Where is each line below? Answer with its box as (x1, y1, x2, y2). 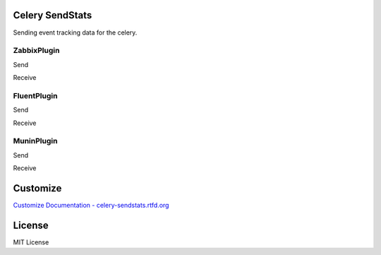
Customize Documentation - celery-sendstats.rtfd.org (13, 201, 169, 210)
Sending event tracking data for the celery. (13, 28, 138, 37)
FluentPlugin (13, 90, 58, 100)
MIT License (13, 237, 49, 247)
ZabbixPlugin (13, 46, 60, 56)
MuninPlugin (13, 136, 58, 146)
